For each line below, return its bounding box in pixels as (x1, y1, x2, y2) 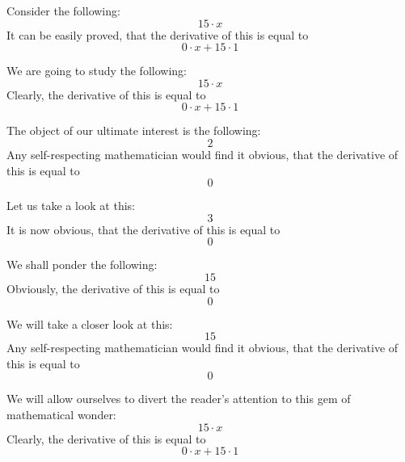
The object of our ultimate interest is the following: (6, 122, 261, 139)
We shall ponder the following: (6, 256, 158, 273)
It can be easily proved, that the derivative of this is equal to (6, 26, 309, 43)
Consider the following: (6, 2, 120, 19)
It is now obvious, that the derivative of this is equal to (6, 220, 281, 237)
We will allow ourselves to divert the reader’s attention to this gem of (6, 390, 351, 407)
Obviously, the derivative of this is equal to (6, 279, 220, 296)
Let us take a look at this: (6, 197, 135, 214)
